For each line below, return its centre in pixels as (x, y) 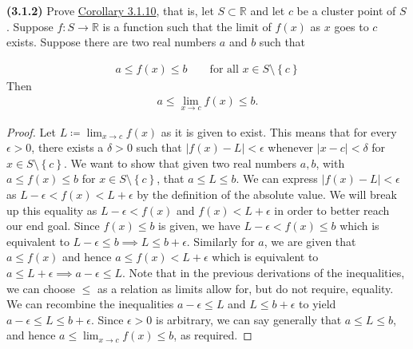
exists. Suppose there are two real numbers (111, 42)
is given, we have (199, 226)
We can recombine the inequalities (90, 304)
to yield (318, 304)
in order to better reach (332, 210)
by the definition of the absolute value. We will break (267, 194)
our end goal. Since (53, 226)
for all (224, 69)
